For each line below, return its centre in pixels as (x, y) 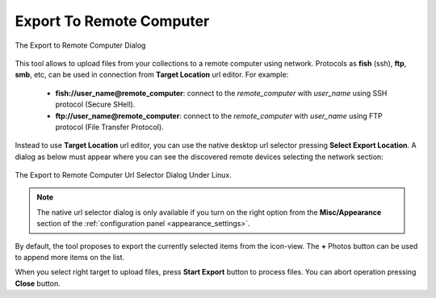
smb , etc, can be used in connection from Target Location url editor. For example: (152, 75)
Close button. (38, 283)
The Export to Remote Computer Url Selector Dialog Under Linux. (123, 175)
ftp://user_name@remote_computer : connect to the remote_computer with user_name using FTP (219, 115)
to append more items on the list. (70, 258)
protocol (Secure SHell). (95, 104)
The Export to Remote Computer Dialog (80, 45)
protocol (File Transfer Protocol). (110, 127)
